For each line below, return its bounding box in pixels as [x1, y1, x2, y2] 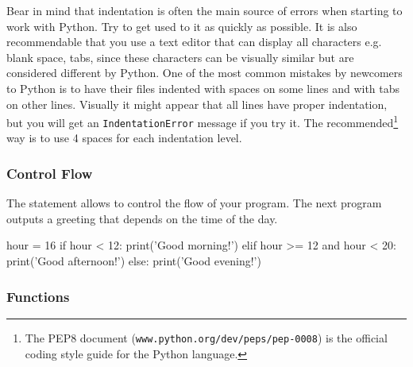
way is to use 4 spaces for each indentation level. [6, 129, 242, 146]
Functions [6, 286, 70, 306]
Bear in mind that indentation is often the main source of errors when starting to [6, 2, 403, 18]
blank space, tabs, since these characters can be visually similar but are [6, 48, 354, 65]
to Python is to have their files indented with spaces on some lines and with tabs [6, 79, 400, 96]
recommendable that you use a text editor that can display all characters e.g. [6, 33, 382, 50]
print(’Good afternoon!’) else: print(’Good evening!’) [6, 253, 261, 269]
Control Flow [6, 163, 93, 183]
